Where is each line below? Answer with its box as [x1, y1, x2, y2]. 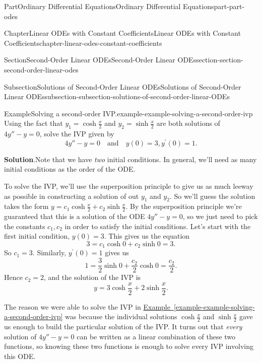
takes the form [4, 201, 49, 211]
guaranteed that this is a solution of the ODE [4, 211, 145, 222]
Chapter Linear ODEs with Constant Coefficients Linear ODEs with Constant [4, 28, 241, 38]
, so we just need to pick [182, 211, 258, 222]
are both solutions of [156, 118, 220, 128]
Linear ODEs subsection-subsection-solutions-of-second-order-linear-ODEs [4, 91, 230, 102]
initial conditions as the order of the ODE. [4, 164, 136, 174]
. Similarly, [32, 247, 67, 258]
